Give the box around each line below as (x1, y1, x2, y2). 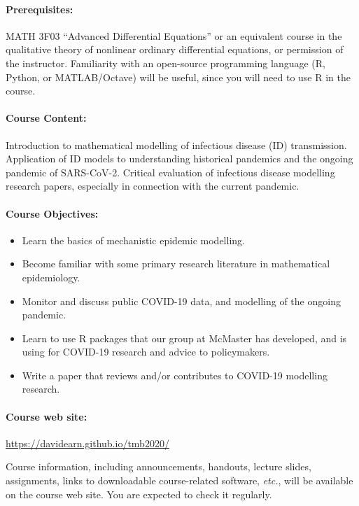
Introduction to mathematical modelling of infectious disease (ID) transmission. (6, 137, 347, 152)
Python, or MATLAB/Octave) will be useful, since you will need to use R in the (6, 69, 351, 84)
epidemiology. (22, 269, 80, 284)
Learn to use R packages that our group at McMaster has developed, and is (22, 330, 347, 345)
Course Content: (6, 111, 87, 125)
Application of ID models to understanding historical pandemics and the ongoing (6, 151, 353, 166)
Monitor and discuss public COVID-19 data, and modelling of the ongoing (22, 293, 341, 308)
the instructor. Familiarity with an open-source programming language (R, (6, 55, 325, 70)
